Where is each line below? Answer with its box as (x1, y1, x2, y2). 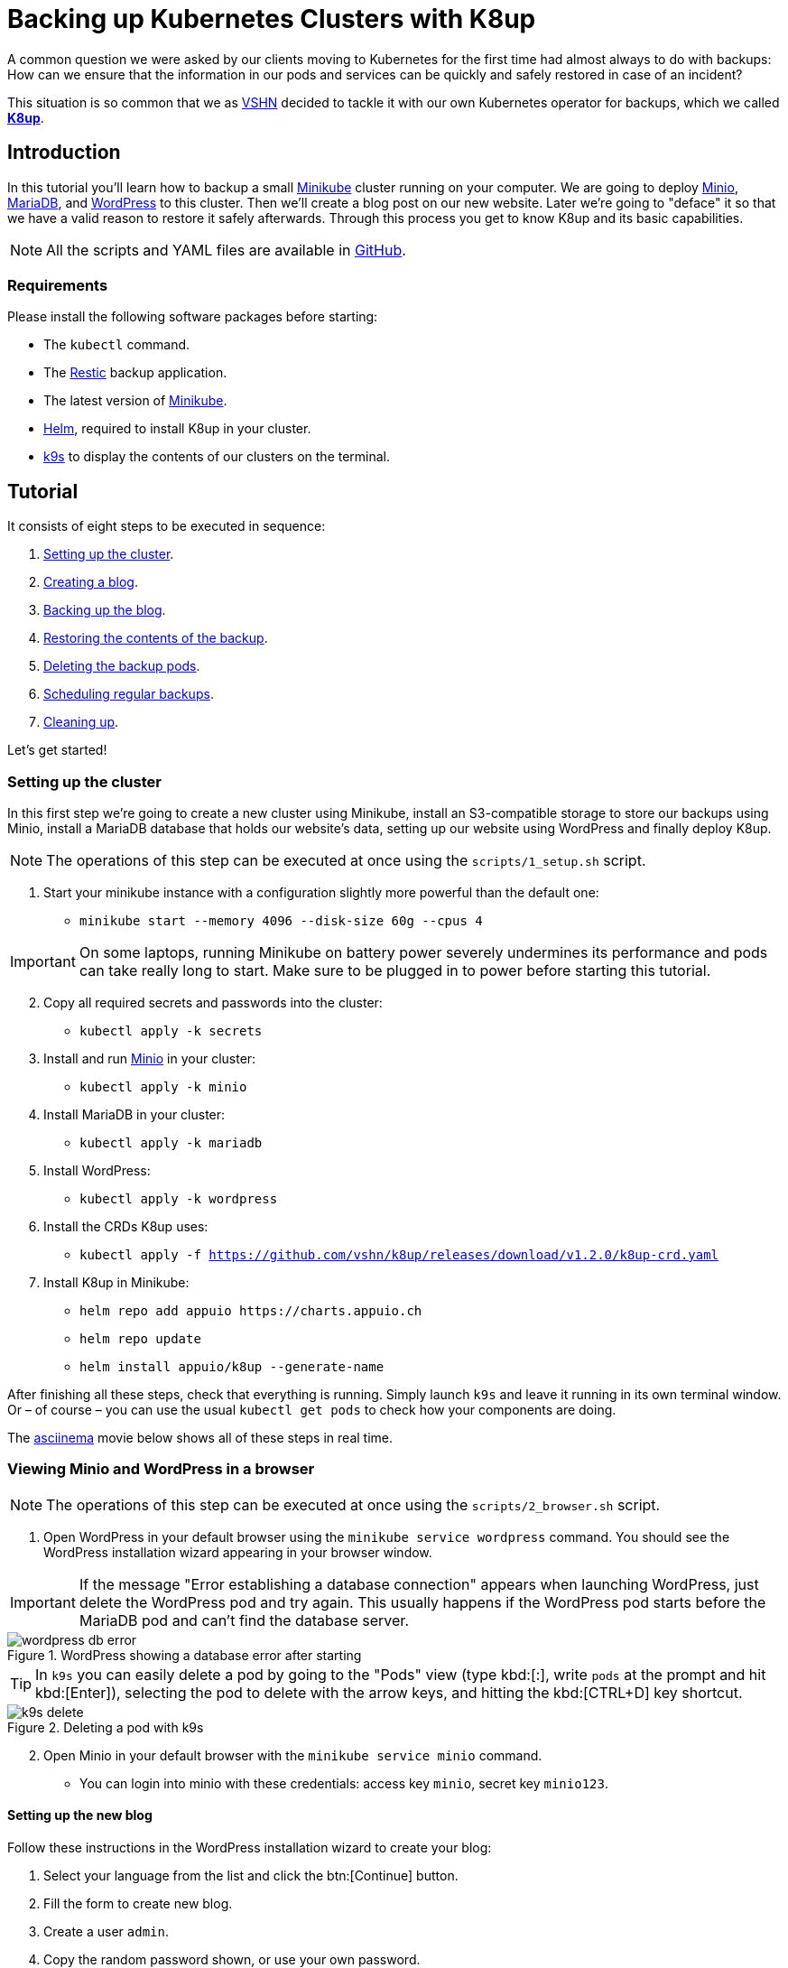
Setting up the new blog (7, 1807, 153, 1824)
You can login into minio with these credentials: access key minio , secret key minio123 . (79, 1775, 608, 1791)
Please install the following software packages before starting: (7, 309, 378, 325)
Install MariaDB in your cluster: (43, 1106, 226, 1122)
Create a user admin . (43, 1923, 170, 1939)
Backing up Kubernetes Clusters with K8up (7, 4, 536, 34)
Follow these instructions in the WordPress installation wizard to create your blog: (7, 1839, 492, 1855)
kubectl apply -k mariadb (79, 1135, 263, 1150)
